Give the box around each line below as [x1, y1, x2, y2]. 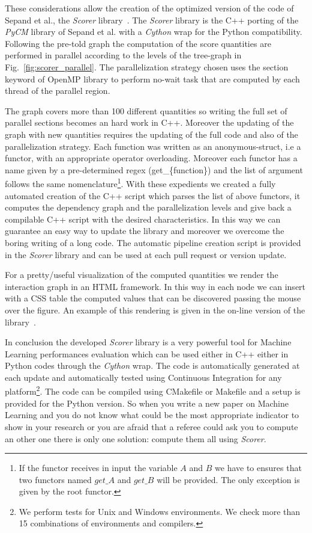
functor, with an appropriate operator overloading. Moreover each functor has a [5, 152, 298, 164]
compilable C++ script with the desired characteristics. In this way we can [5, 212, 281, 225]
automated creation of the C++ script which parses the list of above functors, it [5, 189, 301, 202]
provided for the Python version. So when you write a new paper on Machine [5, 396, 289, 409]
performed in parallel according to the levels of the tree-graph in [5, 49, 242, 61]
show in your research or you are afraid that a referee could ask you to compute [5, 420, 298, 433]
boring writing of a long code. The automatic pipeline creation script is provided [5, 236, 301, 248]
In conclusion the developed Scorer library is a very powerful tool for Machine [5, 336, 292, 348]
